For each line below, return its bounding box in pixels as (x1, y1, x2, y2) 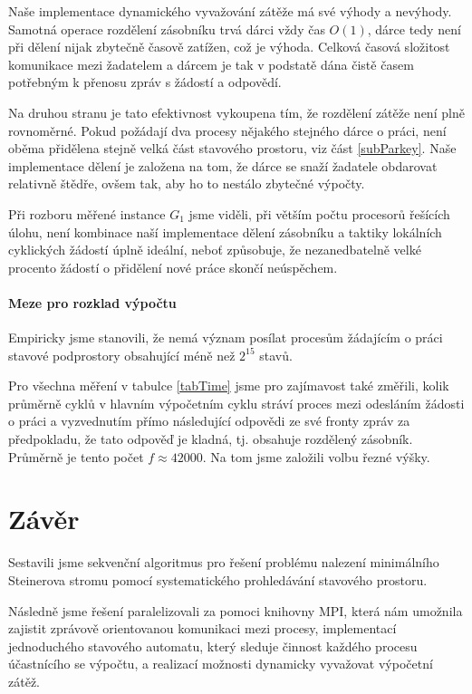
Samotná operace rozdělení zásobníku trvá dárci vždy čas (8, 19, 325, 38)
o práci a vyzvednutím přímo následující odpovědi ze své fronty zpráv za (8, 411, 410, 430)
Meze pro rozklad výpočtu (8, 293, 177, 312)
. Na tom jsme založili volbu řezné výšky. (202, 447, 430, 466)
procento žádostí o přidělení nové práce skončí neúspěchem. (8, 257, 338, 276)
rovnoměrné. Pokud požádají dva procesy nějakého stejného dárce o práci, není (8, 120, 447, 140)
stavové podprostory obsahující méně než (8, 345, 236, 364)
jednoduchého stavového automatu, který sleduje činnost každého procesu (8, 636, 418, 655)
